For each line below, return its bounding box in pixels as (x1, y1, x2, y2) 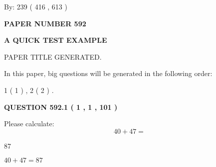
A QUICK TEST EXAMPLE (4, 35, 107, 45)
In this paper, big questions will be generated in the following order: (4, 68, 213, 79)
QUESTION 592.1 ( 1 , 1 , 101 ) (4, 101, 118, 112)
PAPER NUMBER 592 (4, 18, 86, 28)
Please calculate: (4, 118, 54, 129)
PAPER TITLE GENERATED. (4, 51, 102, 62)
